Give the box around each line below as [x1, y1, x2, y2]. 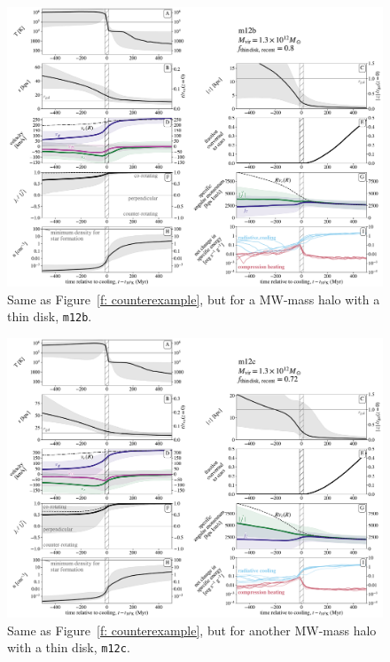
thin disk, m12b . [7, 307, 92, 326]
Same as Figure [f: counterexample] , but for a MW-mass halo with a [7, 289, 380, 308]
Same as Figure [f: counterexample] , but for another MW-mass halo [7, 620, 377, 639]
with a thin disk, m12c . [7, 638, 130, 657]
